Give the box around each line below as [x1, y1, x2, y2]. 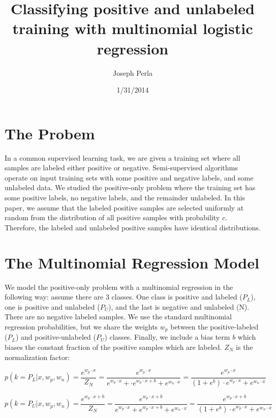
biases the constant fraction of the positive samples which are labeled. [5, 341, 222, 352]
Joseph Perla [113, 67, 152, 78]
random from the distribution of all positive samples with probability [5, 212, 220, 223]
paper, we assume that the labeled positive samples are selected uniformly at [5, 202, 244, 213]
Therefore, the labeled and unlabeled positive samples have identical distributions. [5, 222, 261, 232]
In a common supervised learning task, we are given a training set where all [5, 152, 240, 163]
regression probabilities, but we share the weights [5, 321, 158, 332]
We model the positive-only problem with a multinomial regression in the [5, 281, 233, 292]
